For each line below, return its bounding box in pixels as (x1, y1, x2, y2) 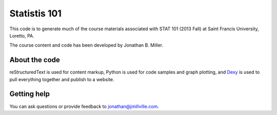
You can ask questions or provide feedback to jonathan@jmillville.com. (9, 103, 159, 109)
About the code (9, 55, 60, 64)
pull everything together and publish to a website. (9, 76, 115, 82)
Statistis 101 (9, 8, 62, 19)
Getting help (9, 90, 50, 99)
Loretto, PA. (9, 32, 34, 39)
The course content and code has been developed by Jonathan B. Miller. (9, 42, 164, 48)
